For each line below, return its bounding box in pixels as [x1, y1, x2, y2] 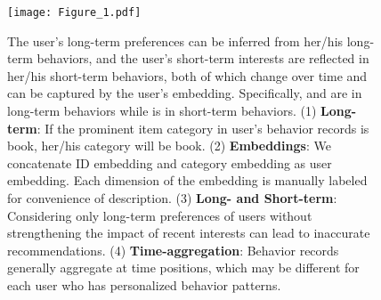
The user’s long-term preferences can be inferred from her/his [7, 31, 344, 50]
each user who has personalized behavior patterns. [7, 275, 281, 294]
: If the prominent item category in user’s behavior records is [36, 118, 369, 137]
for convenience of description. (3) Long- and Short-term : [7, 189, 337, 207]
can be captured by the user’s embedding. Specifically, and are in [7, 84, 362, 102]
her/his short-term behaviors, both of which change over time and [7, 66, 368, 85]
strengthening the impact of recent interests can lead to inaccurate [7, 223, 370, 242]
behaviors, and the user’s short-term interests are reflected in [36, 49, 369, 68]
